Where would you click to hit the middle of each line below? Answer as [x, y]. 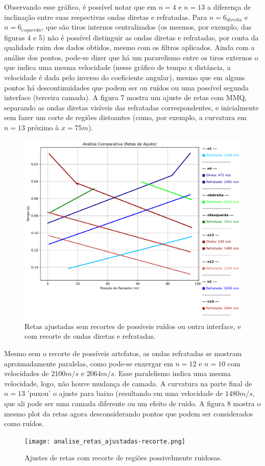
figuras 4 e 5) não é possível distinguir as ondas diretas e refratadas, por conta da [131, 37]
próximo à [43, 127]
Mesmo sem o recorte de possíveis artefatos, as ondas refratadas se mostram [123, 353]
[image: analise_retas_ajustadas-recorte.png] [105, 441]
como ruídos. [24, 423]
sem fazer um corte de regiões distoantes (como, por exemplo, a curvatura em [125, 117]
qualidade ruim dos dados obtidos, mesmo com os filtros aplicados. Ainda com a [129, 47]
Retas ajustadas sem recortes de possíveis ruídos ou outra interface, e [133, 326]
